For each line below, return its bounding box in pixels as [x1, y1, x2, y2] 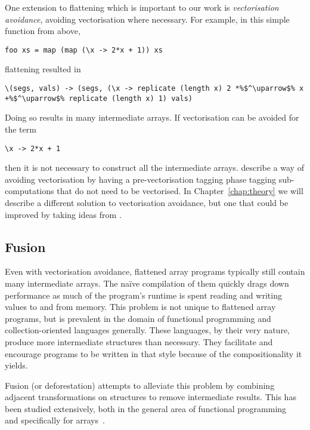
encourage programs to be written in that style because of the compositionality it [5, 347, 302, 360]
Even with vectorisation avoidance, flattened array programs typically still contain [5, 265, 305, 278]
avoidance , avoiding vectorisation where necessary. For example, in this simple [5, 13, 290, 25]
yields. [5, 359, 28, 371]
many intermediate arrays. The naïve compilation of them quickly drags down [5, 277, 289, 289]
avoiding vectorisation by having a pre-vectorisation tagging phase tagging [5, 173, 276, 185]
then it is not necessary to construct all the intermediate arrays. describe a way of [5, 161, 304, 174]
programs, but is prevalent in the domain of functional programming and [5, 312, 271, 324]
